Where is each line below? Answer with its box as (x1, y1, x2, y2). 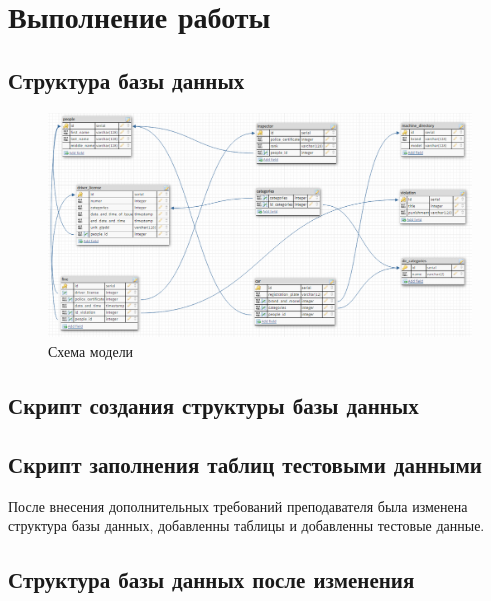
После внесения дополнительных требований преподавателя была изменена (8, 495, 468, 516)
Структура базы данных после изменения (8, 564, 415, 595)
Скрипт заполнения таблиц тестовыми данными (8, 448, 482, 479)
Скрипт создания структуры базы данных (8, 389, 419, 420)
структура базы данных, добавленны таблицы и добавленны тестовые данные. (8, 515, 485, 536)
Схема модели (48, 341, 134, 361)
